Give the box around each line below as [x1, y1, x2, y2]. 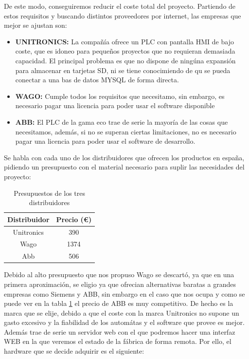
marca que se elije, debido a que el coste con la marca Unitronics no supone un [4, 307, 239, 318]
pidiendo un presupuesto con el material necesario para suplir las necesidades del [4, 162, 245, 172]
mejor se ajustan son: [4, 20, 67, 30]
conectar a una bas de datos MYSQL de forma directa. [15, 75, 179, 85]
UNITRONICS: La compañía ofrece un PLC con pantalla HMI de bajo [15, 36, 234, 46]
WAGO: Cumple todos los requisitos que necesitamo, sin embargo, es [15, 91, 225, 101]
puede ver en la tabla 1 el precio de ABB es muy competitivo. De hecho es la [4, 298, 233, 308]
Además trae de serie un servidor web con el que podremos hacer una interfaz [4, 326, 235, 337]
